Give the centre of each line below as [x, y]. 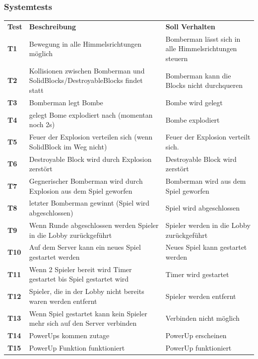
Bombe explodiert [193, 119]
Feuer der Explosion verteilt [208, 137]
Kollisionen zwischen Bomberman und [87, 70]
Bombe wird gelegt [194, 102]
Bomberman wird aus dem [206, 181]
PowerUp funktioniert [198, 347]
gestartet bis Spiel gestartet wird [79, 279]
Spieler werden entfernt [201, 296]
